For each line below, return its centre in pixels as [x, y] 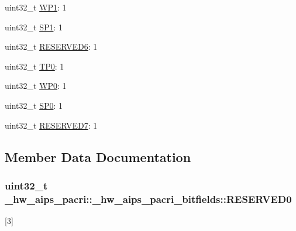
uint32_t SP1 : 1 [34, 27]
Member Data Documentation [98, 156]
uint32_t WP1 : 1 [36, 7]
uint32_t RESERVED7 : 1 [51, 125]
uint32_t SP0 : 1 [34, 105]
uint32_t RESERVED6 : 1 [51, 46]
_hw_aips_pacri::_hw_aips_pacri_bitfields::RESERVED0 [148, 199]
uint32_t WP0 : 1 [36, 86]
